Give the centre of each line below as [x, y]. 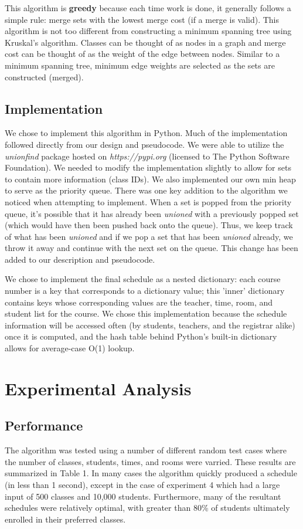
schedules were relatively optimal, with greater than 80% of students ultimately [147, 508]
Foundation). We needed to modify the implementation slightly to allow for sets [148, 167]
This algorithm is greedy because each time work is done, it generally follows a [148, 8]
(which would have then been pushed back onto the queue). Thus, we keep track [149, 225]
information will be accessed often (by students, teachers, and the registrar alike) [150, 325]
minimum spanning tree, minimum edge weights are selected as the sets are [140, 65]
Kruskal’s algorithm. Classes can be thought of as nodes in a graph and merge [145, 42]
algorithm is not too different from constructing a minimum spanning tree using [148, 31]
